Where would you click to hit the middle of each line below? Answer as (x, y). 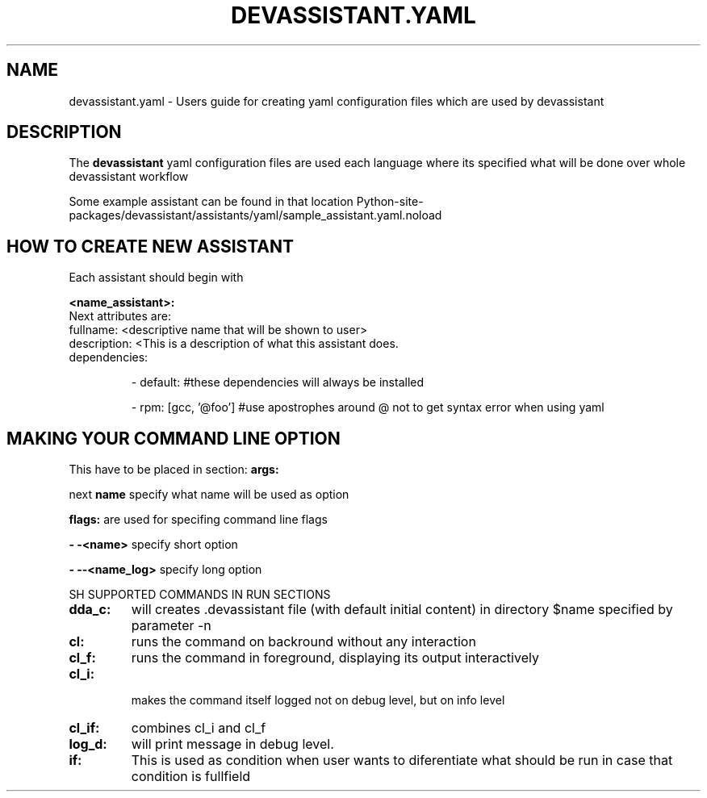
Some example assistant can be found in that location (211, 202)
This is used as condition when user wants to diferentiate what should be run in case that (402, 760)
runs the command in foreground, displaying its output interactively (335, 658)
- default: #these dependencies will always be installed (278, 382)
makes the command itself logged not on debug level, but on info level (318, 700)
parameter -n (171, 626)
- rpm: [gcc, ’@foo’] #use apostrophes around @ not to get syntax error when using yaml (368, 407)
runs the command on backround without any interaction (303, 642)
